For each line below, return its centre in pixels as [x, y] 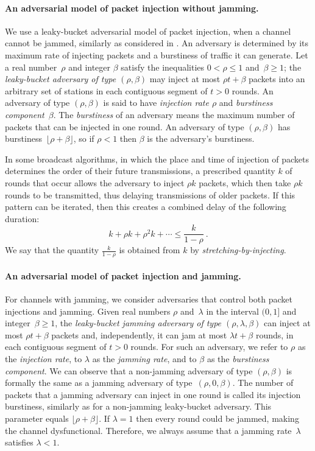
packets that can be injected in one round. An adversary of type [125, 126]
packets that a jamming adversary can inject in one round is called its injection [153, 394]
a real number [31, 67]
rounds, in [274, 334]
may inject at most [185, 79]
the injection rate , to [44, 358]
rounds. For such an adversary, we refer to [209, 347]
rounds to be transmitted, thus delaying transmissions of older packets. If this [150, 194]
